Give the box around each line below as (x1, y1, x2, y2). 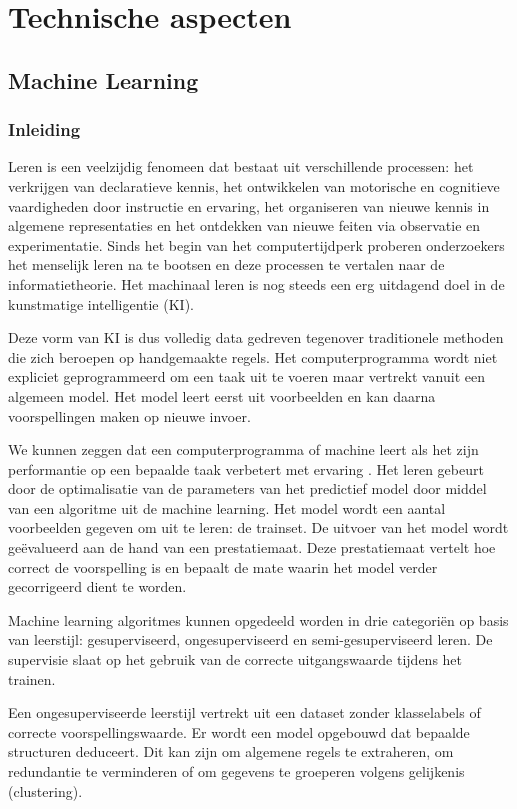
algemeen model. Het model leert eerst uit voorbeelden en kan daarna (8, 385, 436, 406)
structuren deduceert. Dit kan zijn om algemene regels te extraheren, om (8, 741, 454, 762)
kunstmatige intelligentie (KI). (8, 293, 194, 314)
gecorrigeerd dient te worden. (8, 576, 187, 597)
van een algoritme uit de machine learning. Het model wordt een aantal (8, 497, 446, 518)
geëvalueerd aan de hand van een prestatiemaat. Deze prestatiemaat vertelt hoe (8, 537, 496, 558)
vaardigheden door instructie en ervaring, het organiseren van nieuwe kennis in (8, 195, 490, 216)
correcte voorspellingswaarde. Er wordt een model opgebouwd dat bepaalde (8, 721, 470, 742)
